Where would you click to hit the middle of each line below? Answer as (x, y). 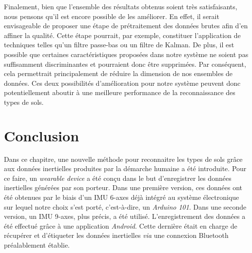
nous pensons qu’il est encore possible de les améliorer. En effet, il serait (112, 16)
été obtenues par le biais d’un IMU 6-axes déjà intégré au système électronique (122, 197)
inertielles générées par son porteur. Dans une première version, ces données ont (123, 187)
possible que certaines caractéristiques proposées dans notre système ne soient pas (126, 54)
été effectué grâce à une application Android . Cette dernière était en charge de (121, 225)
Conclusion (42, 135)
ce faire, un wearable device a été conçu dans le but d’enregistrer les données (118, 178)
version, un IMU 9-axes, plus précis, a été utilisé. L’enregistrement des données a (125, 216)
